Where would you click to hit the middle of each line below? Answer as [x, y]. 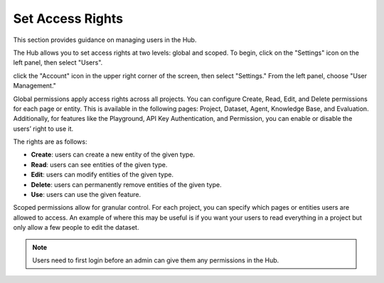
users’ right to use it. [43, 129]
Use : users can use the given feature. [86, 195]
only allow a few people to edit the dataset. [76, 228]
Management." [35, 86]
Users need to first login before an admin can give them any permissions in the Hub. [156, 260]
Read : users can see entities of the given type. [99, 164]
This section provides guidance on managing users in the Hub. [105, 40]
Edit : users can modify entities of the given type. [102, 175]
